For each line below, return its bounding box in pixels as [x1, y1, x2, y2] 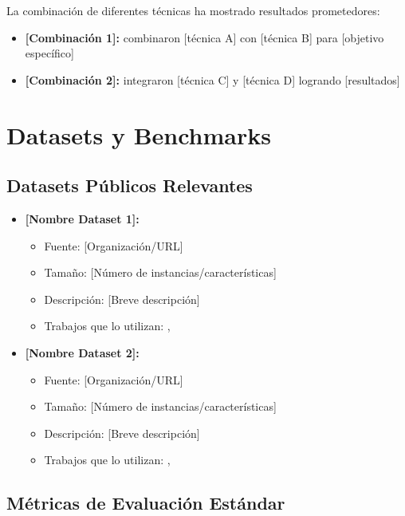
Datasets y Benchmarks [6, 118, 271, 151]
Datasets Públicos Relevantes [6, 173, 253, 198]
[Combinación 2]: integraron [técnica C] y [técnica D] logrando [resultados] [25, 71, 400, 88]
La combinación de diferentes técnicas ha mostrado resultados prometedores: [6, 2, 380, 18]
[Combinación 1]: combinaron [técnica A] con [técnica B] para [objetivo [25, 29, 384, 45]
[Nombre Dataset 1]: [25, 210, 140, 226]
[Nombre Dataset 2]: [25, 344, 140, 360]
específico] [25, 45, 74, 61]
